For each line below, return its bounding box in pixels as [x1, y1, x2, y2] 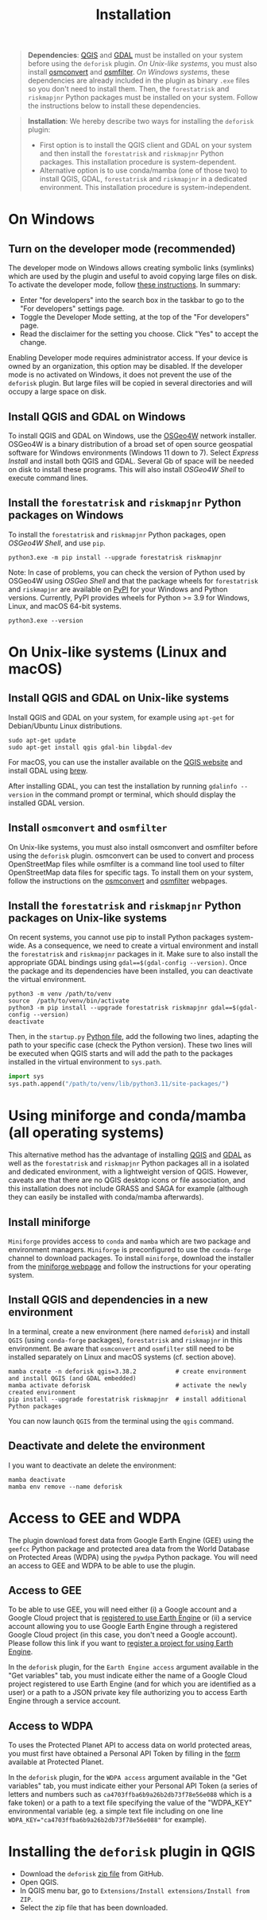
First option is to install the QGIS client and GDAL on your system [39, 141, 253, 150]
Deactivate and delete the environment [8, 1439, 205, 1453]
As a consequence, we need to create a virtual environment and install [27, 941, 258, 951]
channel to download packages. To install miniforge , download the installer [8, 1253, 254, 1263]
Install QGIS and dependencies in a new [8, 1294, 208, 1307]
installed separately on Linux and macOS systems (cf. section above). [8, 1352, 237, 1361]
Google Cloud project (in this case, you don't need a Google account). [8, 1630, 238, 1639]
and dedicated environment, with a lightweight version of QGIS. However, [8, 1167, 249, 1177]
